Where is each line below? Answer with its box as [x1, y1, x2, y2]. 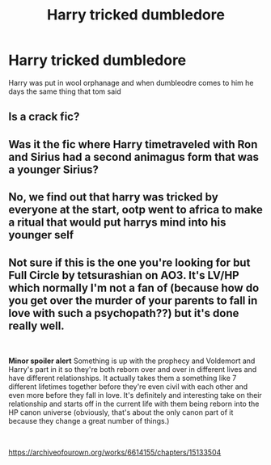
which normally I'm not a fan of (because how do [8, 281, 260, 294]
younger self [8, 228, 74, 242]
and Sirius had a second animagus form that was [8, 150, 259, 163]
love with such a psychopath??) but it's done [8, 306, 239, 320]
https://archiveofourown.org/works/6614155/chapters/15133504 [8, 447, 222, 457]
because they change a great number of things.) [8, 416, 170, 425]
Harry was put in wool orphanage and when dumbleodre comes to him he [8, 78, 254, 87]
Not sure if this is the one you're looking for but [8, 256, 251, 269]
